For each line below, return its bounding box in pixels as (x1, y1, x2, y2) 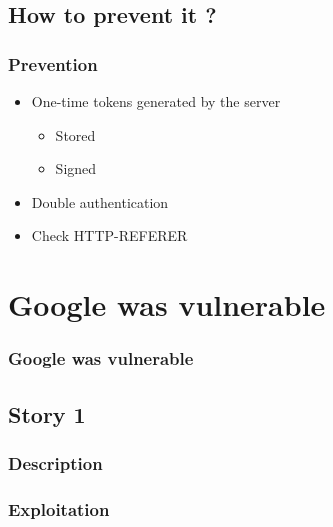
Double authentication (31, 191, 169, 212)
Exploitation (8, 496, 110, 521)
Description (8, 450, 103, 475)
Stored (55, 124, 96, 145)
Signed (55, 158, 97, 179)
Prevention (8, 51, 98, 76)
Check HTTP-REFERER (31, 225, 188, 246)
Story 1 (8, 398, 86, 429)
